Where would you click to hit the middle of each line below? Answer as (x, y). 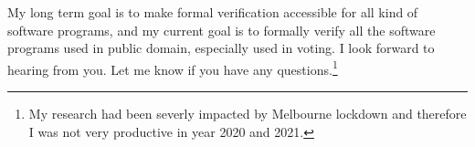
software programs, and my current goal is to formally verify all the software (222, 30)
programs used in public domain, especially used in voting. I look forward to (221, 48)
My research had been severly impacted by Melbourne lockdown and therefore (248, 114)
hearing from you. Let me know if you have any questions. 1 (173, 68)
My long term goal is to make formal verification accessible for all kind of (213, 12)
